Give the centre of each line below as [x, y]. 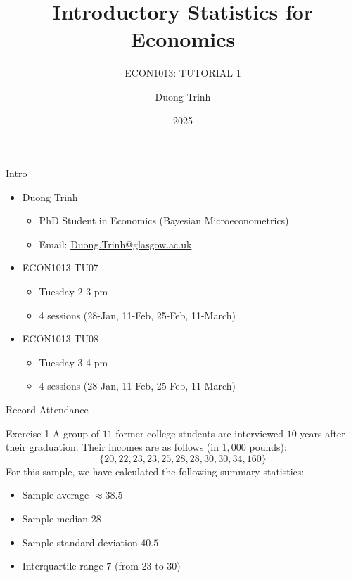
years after [323, 433]
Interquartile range [63, 566]
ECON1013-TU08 [60, 339]
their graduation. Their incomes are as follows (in [112, 447]
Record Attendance [47, 410]
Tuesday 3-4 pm [74, 362]
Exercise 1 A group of [52, 433]
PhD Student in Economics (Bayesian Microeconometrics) [164, 220]
